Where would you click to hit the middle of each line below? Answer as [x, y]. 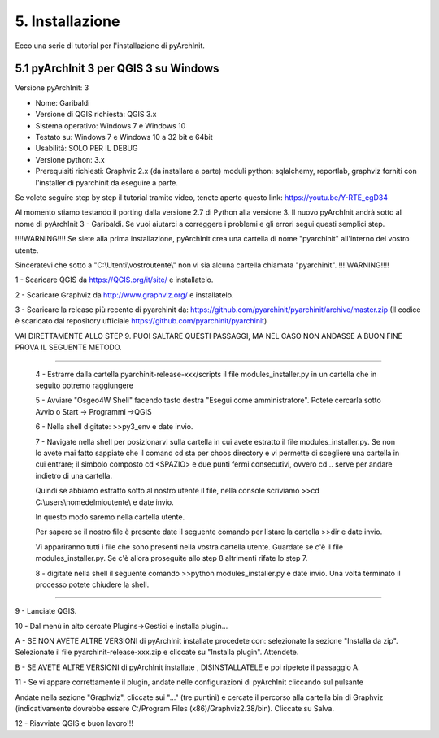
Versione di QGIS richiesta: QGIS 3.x [96, 115]
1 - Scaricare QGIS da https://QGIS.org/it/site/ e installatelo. [114, 280]
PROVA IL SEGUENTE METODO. [68, 347]
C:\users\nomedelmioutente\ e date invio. [104, 502]
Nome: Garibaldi [63, 102]
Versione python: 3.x [70, 159]
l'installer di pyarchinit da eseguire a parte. [107, 182]
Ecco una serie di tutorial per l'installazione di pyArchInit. [110, 46]
